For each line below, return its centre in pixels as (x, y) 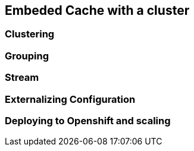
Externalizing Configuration (70, 99)
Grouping (27, 56)
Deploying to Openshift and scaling (88, 120)
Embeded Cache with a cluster (97, 10)
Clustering (30, 34)
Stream (22, 78)
